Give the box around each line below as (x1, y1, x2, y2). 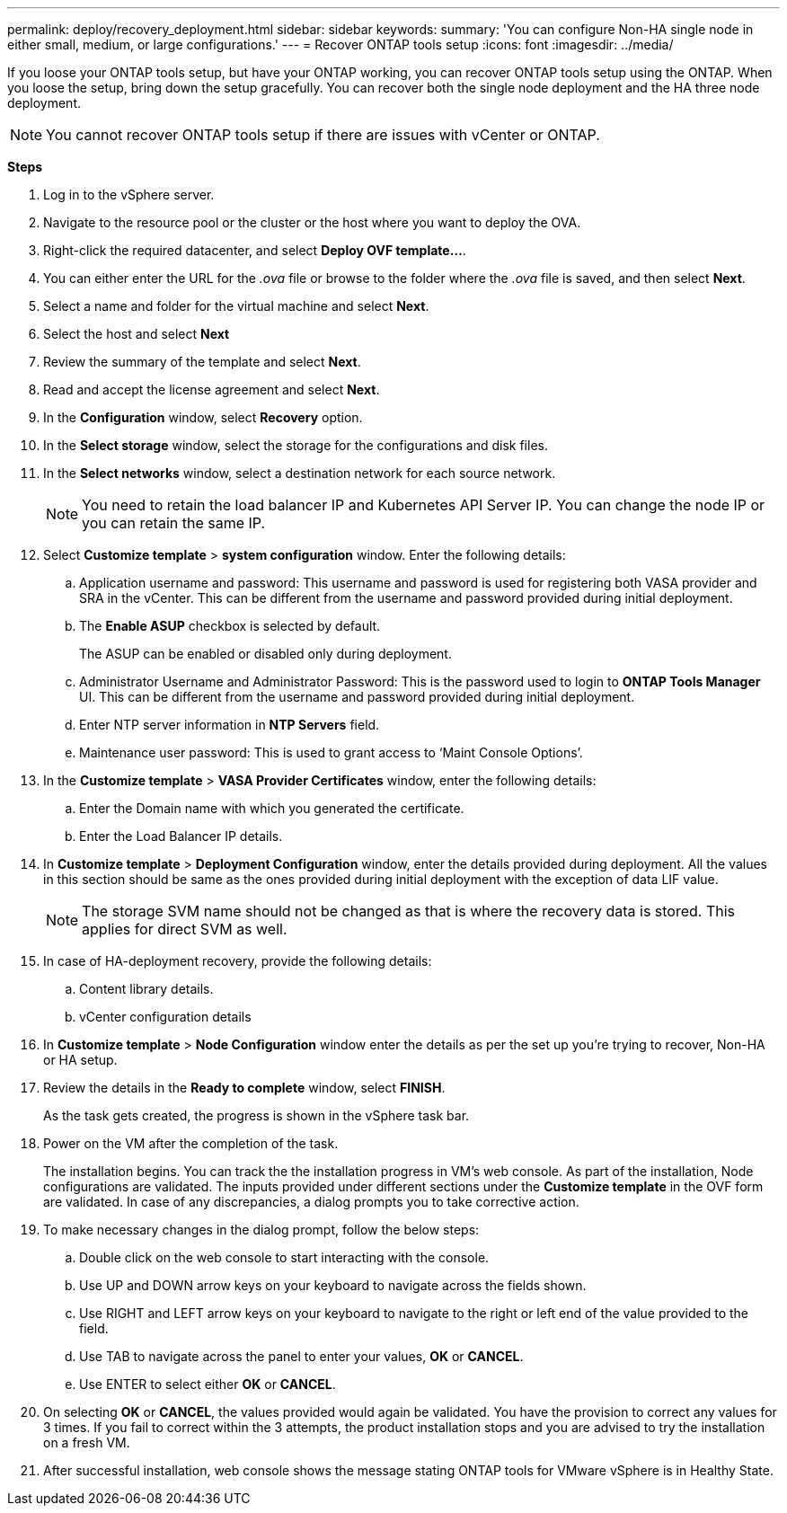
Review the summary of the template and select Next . (43, 354, 361, 369)
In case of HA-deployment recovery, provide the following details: (43, 953, 432, 969)
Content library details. (79, 981, 214, 996)
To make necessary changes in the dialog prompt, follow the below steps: (43, 1222, 480, 1237)
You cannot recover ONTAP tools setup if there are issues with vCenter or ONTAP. (46, 126, 600, 144)
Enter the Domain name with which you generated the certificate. (79, 801, 464, 816)
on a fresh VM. (43, 1435, 130, 1450)
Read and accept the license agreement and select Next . (43, 382, 380, 397)
